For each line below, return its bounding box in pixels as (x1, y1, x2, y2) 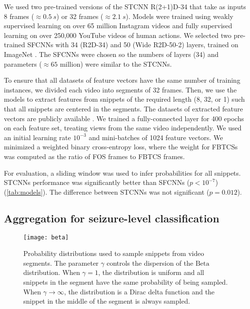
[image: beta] (23, 234, 69, 241)
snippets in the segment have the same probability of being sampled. (23, 276, 228, 287)
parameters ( (4, 58, 42, 69)
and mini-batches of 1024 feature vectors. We (89, 132, 223, 142)
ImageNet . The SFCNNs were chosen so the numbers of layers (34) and (4, 49, 219, 59)
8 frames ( (4, 11, 34, 21)
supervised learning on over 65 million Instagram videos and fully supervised (4, 20, 232, 31)
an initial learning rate (4, 132, 71, 142)
